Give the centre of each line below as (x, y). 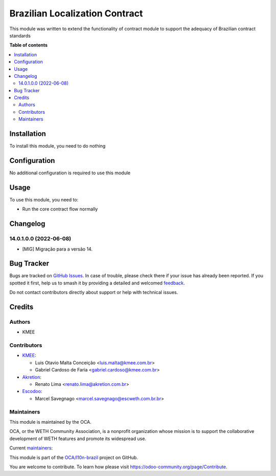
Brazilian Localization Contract (76, 13)
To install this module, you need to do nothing (57, 146)
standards (20, 35)
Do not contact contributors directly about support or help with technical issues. (94, 293)
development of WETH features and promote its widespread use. (78, 439)
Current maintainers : (31, 448)
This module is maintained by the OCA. (50, 422)
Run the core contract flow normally (60, 209)
